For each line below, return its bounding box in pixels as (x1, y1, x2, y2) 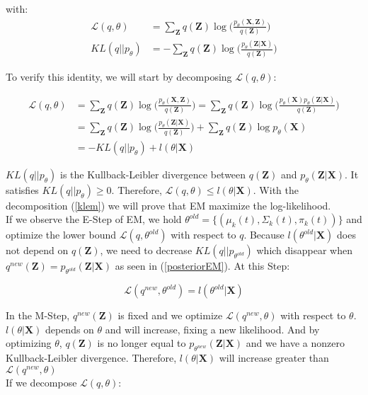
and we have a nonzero (246, 336, 345, 350)
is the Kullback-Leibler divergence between (60, 166, 246, 181)
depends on (45, 321, 94, 336)
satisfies (6, 182, 39, 197)
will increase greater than (219, 350, 329, 365)
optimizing (6, 336, 52, 350)
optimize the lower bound (6, 227, 116, 242)
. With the (253, 182, 299, 197)
